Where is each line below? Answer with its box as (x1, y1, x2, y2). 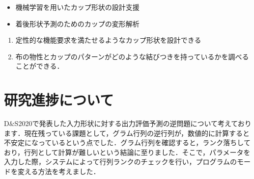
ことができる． (15, 61, 64, 71)
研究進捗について (4, 90, 114, 110)
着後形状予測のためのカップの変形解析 (15, 18, 140, 28)
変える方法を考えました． (17, 166, 100, 177)
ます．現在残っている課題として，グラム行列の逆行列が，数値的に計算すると (4, 128, 250, 138)
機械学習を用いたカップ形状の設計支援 (15, 2, 140, 12)
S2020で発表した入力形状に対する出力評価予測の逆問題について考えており (14, 118, 252, 128)
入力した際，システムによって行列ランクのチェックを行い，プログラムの (4, 156, 237, 167)
